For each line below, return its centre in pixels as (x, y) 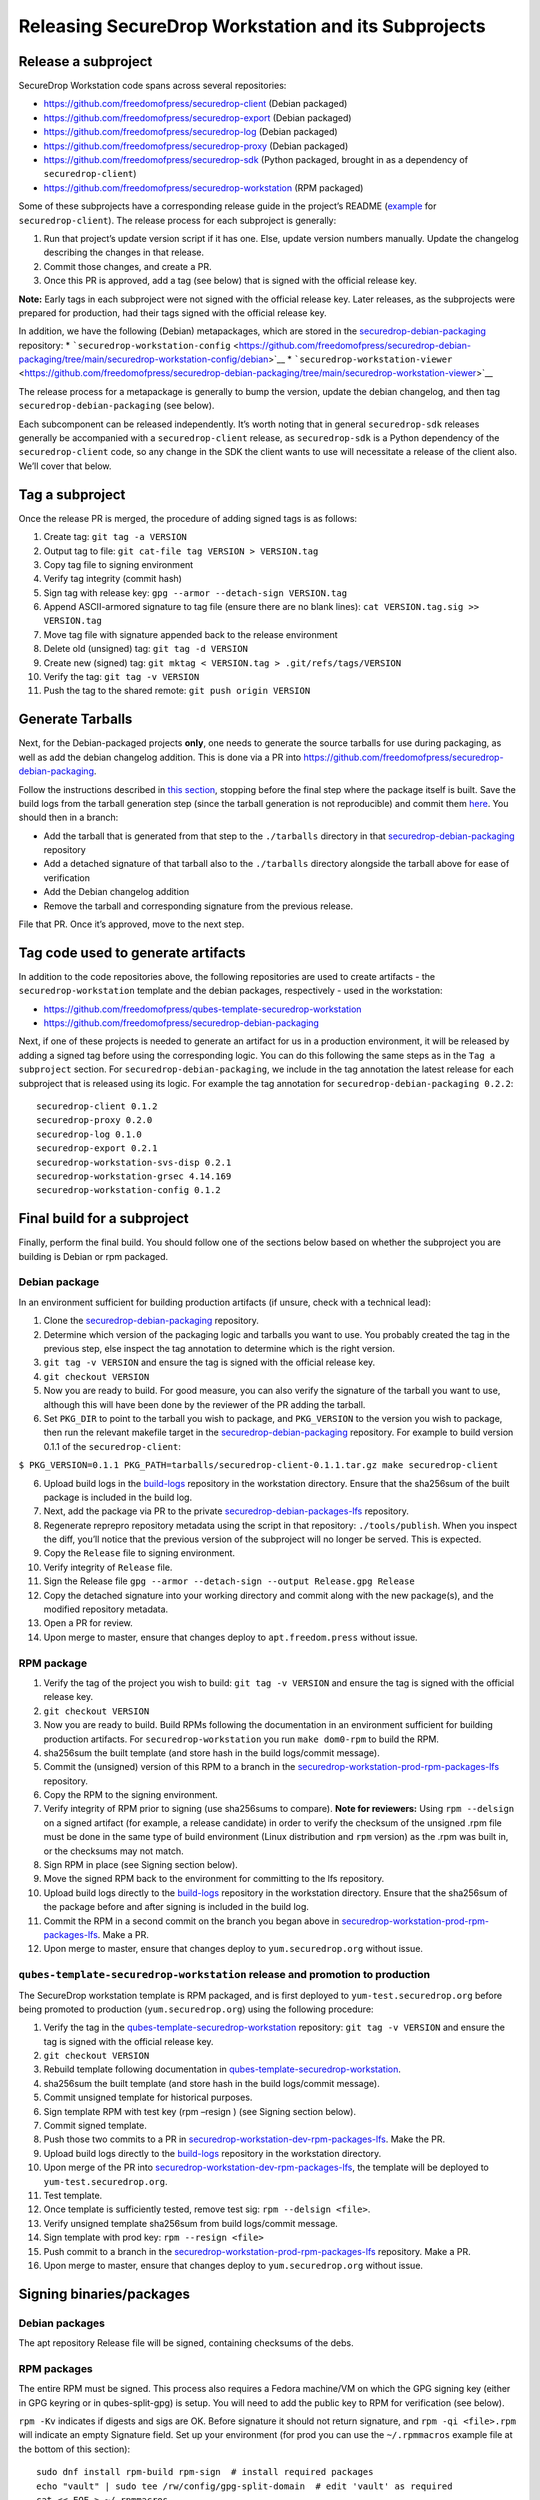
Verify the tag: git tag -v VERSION (121, 677)
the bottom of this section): (74, 2449)
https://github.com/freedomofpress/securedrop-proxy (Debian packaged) (196, 146)
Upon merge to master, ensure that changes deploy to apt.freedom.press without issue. (231, 1637)
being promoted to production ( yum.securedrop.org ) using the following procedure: (196, 2009)
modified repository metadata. (106, 1609)
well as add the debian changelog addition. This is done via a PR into (160, 757)
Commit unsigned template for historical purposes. (148, 2097)
